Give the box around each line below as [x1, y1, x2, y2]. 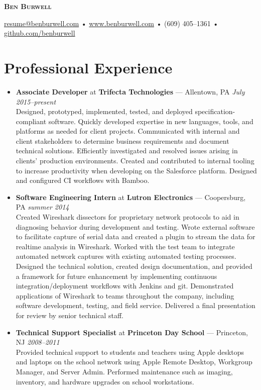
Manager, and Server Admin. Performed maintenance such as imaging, [16, 366, 233, 376]
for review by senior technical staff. [16, 310, 123, 320]
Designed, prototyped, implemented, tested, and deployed [16, 106, 193, 117]
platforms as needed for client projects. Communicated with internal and [16, 126, 240, 136]
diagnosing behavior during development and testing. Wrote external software [16, 221, 255, 232]
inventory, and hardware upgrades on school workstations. [16, 376, 194, 386]
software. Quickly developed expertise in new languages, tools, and [48, 116, 253, 126]
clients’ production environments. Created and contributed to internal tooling [16, 155, 254, 166]
